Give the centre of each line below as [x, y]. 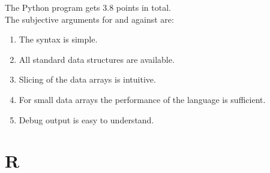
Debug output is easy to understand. [86, 119]
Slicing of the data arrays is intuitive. [87, 79]
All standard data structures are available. [97, 59]
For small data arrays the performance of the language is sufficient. [142, 99]
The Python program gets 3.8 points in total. [88, 7]
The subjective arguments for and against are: [89, 19]
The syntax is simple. [58, 39]
